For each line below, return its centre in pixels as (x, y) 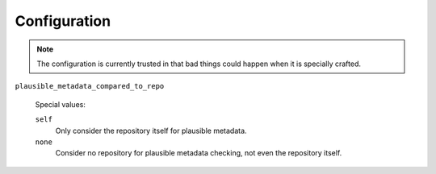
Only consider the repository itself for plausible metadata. (151, 130)
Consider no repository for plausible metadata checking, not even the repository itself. (199, 153)
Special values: (61, 104)
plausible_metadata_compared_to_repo (90, 86)
